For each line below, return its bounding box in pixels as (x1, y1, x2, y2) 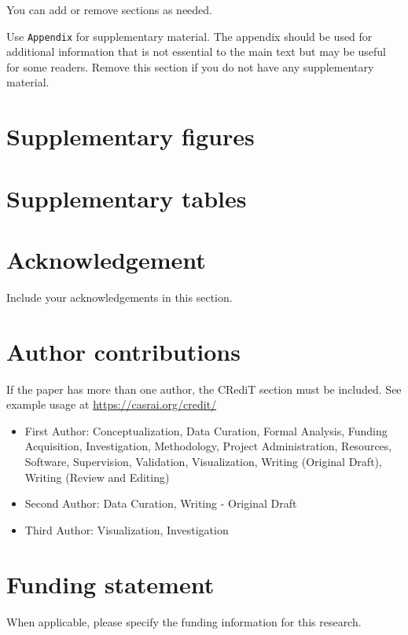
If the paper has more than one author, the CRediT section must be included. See (6, 380, 402, 397)
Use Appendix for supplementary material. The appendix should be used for (6, 28, 373, 44)
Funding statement (6, 567, 215, 600)
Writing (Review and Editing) (24, 468, 170, 485)
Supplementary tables (6, 182, 247, 214)
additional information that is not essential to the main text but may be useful (6, 43, 386, 60)
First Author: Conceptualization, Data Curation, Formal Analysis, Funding (24, 422, 388, 439)
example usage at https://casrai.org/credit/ (6, 396, 217, 413)
